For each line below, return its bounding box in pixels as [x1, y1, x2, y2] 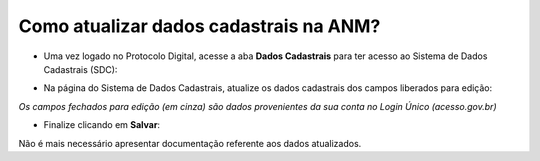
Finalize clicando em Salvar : [43, 119, 160, 131]
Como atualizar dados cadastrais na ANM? [18, 15, 381, 37]
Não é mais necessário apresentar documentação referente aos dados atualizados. [18, 137, 362, 149]
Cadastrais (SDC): [43, 63, 118, 75]
